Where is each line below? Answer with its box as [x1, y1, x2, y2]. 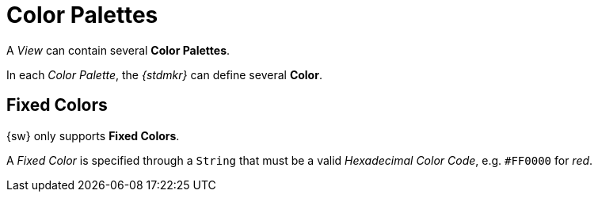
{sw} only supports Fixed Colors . [6, 128, 180, 143]
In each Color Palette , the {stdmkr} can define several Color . [6, 67, 322, 82]
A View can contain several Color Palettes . [6, 43, 230, 57]
